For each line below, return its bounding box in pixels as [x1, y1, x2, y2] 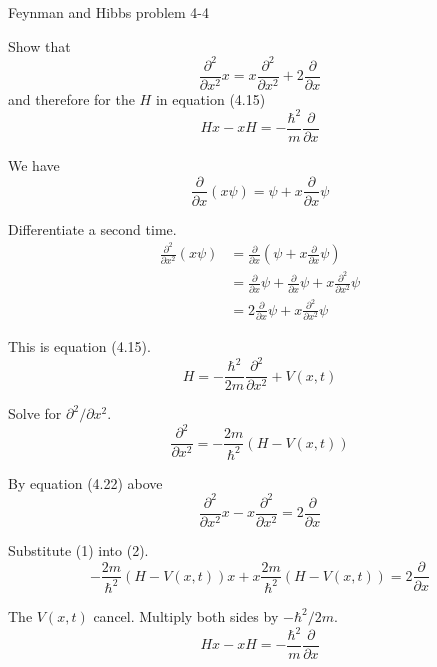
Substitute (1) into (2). [8, 539, 149, 560]
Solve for [8, 403, 62, 424]
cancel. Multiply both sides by [93, 605, 279, 626]
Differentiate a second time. [8, 218, 177, 239]
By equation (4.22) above [8, 472, 163, 493]
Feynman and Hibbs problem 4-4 [8, 2, 209, 22]
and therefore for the [8, 88, 135, 109]
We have [8, 154, 60, 175]
